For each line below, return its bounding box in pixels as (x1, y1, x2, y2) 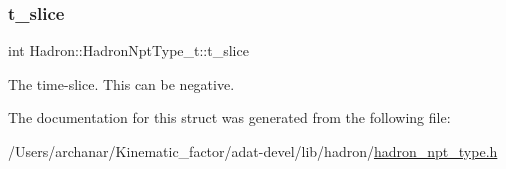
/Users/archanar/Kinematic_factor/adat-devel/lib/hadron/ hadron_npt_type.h (8, 141, 498, 161)
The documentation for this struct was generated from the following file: (8, 107, 451, 128)
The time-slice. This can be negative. (8, 73, 235, 94)
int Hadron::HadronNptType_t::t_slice (8, 40, 249, 61)
